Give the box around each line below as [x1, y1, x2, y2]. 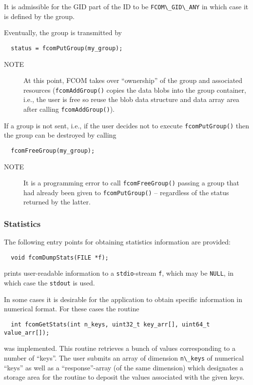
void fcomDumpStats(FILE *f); [11, 254, 109, 261]
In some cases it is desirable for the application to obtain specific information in [4, 294, 243, 304]
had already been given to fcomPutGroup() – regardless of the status [23, 187, 229, 197]
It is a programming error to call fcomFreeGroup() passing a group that [23, 178, 239, 188]
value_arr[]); [4, 329, 50, 336]
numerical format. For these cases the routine [4, 304, 139, 314]
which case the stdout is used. [4, 278, 95, 288]
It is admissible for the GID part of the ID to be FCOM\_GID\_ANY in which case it [4, 1, 249, 11]
